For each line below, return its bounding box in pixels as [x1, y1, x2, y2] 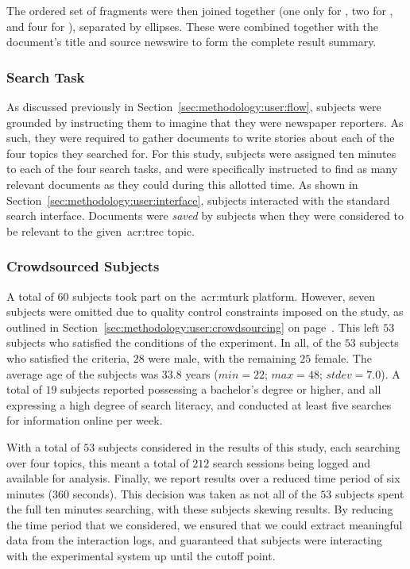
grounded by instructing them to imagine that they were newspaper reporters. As [6, 113, 404, 130]
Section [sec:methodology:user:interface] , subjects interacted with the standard [6, 191, 390, 208]
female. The [315, 349, 372, 366]
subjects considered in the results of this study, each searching [98, 438, 400, 455]
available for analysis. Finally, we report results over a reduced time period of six [6, 470, 400, 486]
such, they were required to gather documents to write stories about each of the [6, 129, 395, 146]
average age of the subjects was [6, 365, 159, 382]
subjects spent [335, 485, 404, 502]
